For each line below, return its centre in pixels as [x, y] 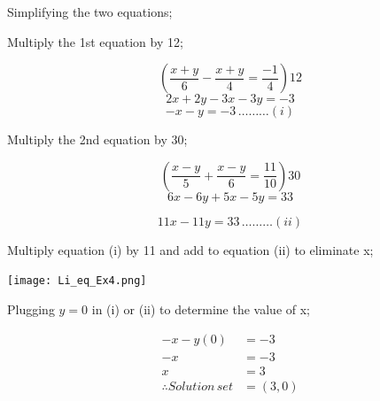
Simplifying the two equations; [90, 12]
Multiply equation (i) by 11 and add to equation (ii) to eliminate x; [190, 249]
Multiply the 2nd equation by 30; [97, 139]
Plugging [31, 309]
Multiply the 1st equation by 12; [95, 41]
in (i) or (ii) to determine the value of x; [201, 309]
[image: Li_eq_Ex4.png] [77, 281]
